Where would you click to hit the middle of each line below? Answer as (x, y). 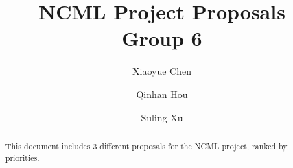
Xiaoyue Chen (162, 71)
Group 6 (162, 38)
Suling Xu (162, 117)
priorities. (22, 157)
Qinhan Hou (162, 94)
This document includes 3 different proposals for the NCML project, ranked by (146, 146)
